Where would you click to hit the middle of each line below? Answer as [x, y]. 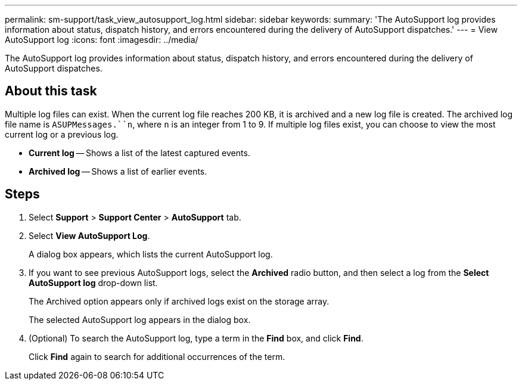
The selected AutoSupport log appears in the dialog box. [140, 319]
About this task [51, 91]
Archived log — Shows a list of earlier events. [118, 171]
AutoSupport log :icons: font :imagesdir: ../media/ [102, 40]
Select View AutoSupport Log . [89, 235]
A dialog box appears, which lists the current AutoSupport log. [151, 254]
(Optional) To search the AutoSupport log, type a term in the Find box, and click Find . [196, 338]
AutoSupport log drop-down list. [93, 282]
